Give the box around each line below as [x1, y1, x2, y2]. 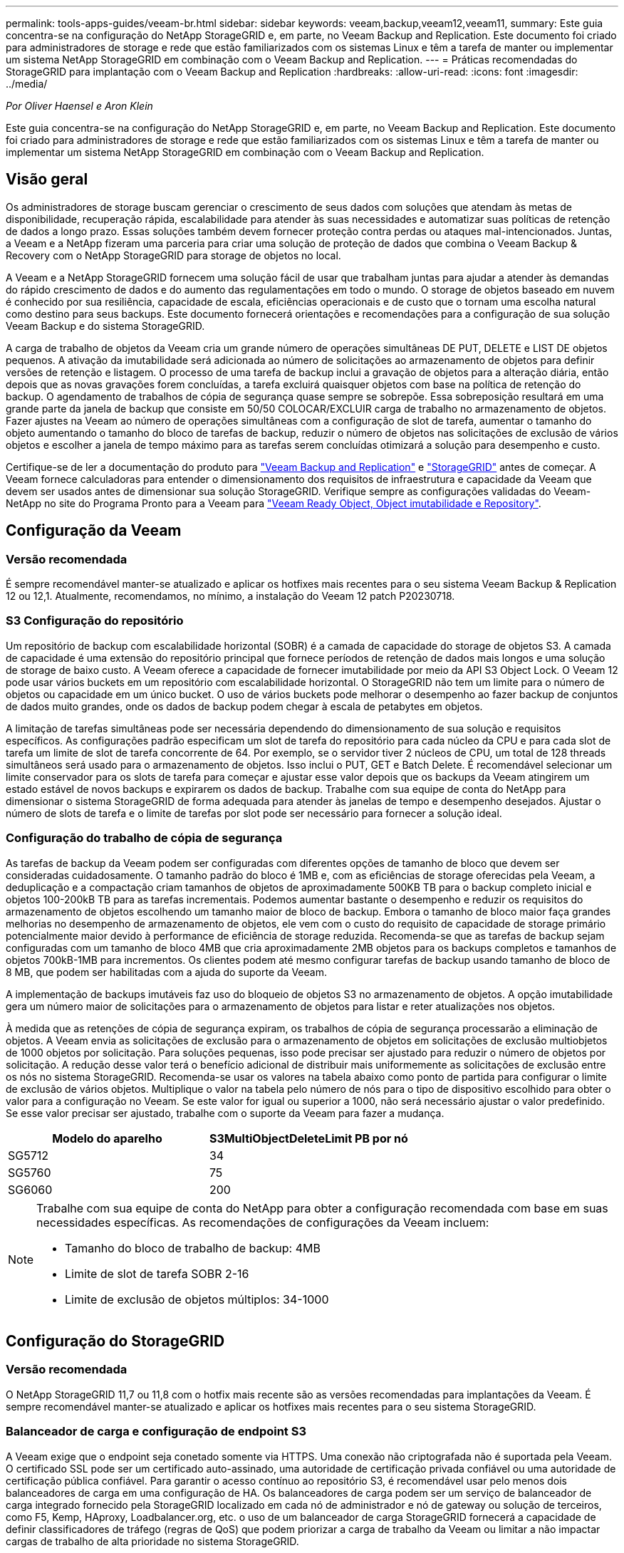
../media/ [6, 78, 48, 90]
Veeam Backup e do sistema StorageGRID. [6, 319, 205, 332]
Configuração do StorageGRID [6, 1331, 225, 1350]
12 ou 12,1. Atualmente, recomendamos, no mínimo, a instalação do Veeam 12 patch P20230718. [6, 590, 455, 603]
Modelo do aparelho [52, 1131, 162, 1146]
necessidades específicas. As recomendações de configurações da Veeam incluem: [36, 1215, 489, 1230]
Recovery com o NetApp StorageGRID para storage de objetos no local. [6, 249, 341, 261]
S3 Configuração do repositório [6, 613, 184, 628]
